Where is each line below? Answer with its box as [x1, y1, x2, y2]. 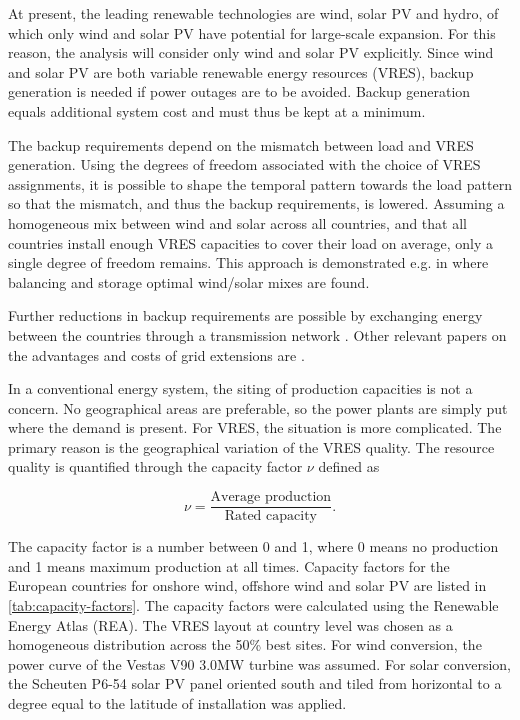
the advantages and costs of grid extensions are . [8, 344, 305, 365]
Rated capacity [224, 509, 317, 524]
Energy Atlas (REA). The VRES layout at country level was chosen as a [8, 614, 453, 635]
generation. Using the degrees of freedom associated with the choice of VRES [8, 154, 481, 175]
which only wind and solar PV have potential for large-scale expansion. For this [8, 22, 496, 43]
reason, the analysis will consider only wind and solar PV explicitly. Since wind [8, 42, 494, 63]
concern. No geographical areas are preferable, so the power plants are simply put [8, 397, 508, 418]
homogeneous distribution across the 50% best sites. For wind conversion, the [8, 634, 482, 655]
